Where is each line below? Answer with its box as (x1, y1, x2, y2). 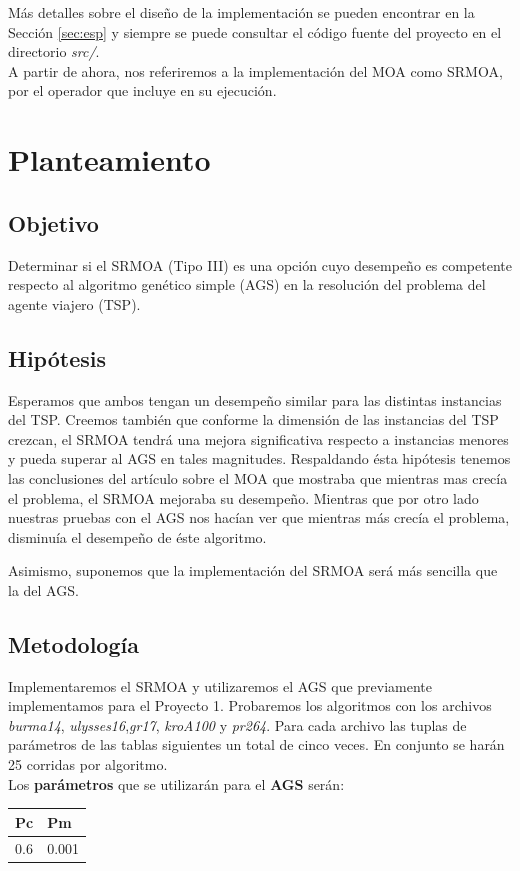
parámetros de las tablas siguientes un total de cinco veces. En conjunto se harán (8, 734, 505, 755)
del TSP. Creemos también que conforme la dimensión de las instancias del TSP (8, 409, 499, 430)
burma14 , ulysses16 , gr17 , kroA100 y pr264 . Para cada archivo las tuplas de (8, 714, 467, 735)
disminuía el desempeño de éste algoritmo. (8, 526, 267, 547)
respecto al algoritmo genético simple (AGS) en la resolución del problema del (8, 274, 486, 295)
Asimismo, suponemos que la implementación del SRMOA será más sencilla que (8, 560, 498, 581)
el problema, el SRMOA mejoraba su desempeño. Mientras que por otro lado (8, 487, 479, 508)
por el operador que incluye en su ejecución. (8, 80, 277, 101)
